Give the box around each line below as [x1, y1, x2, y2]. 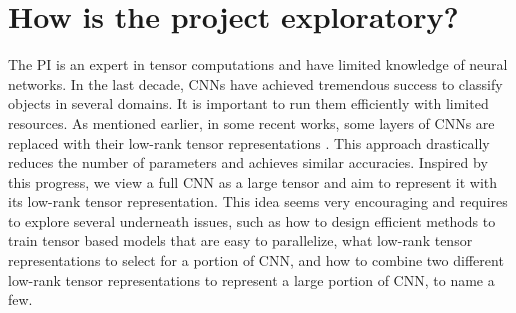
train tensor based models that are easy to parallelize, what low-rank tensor [8, 230, 473, 251]
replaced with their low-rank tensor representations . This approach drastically [8, 132, 490, 153]
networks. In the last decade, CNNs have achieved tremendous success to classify [8, 73, 503, 94]
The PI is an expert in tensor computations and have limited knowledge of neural [8, 54, 508, 75]
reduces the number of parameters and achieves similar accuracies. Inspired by [8, 152, 488, 173]
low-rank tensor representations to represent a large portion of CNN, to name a [8, 269, 495, 290]
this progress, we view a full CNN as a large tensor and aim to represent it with [8, 171, 498, 192]
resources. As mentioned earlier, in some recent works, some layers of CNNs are [8, 112, 495, 133]
